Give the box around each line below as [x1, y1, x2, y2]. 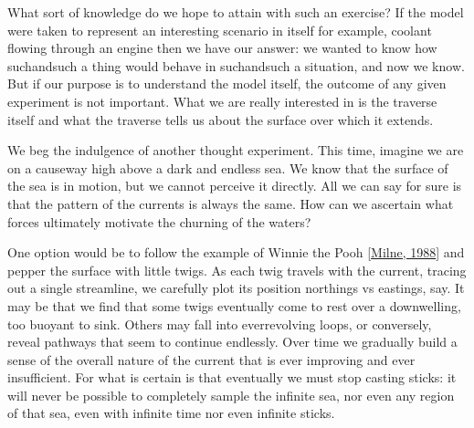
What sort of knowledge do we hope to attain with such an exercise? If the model [7, 3, 464, 21]
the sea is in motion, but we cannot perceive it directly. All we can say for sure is [7, 176, 462, 195]
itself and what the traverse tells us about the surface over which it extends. [7, 110, 434, 129]
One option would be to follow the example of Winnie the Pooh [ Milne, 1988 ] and [7, 243, 465, 262]
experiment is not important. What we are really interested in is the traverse [7, 91, 437, 110]
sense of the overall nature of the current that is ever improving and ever [7, 350, 416, 369]
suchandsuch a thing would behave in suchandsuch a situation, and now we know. [7, 56, 465, 75]
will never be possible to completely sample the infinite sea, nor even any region [7, 385, 455, 404]
